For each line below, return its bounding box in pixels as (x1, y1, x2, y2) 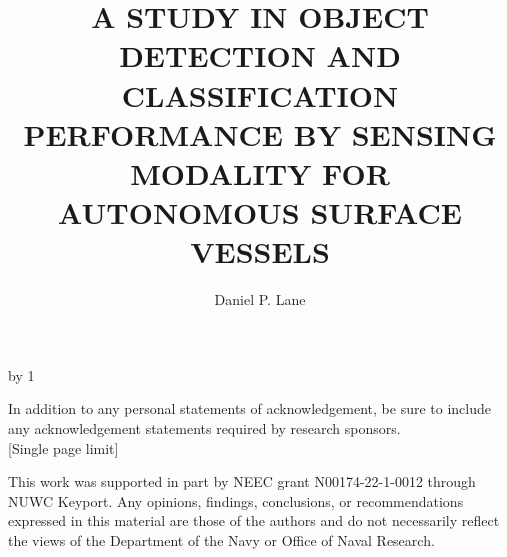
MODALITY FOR (130, 152, 390, 193)
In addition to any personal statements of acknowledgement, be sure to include (8, 398, 491, 419)
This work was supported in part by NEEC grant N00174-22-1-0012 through (8, 471, 476, 492)
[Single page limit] (8, 437, 119, 458)
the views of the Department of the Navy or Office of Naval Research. (8, 530, 435, 550)
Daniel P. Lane (214, 289, 306, 310)
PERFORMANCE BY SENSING (23, 113, 497, 154)
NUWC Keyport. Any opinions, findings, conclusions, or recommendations (8, 490, 464, 511)
